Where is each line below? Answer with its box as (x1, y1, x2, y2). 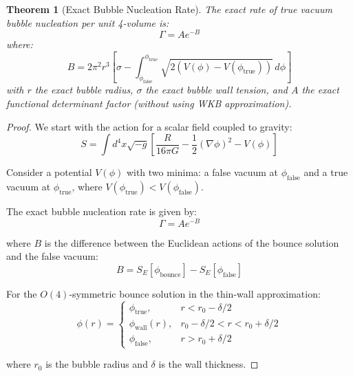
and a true (303, 165, 348, 179)
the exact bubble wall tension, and (145, 82, 288, 97)
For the (6, 286, 37, 300)
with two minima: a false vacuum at (126, 165, 279, 179)
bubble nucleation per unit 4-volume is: (6, 15, 169, 30)
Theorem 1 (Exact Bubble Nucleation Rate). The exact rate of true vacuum (6, 2, 332, 16)
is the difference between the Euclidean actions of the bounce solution (44, 235, 339, 250)
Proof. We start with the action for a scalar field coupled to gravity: (6, 119, 292, 133)
